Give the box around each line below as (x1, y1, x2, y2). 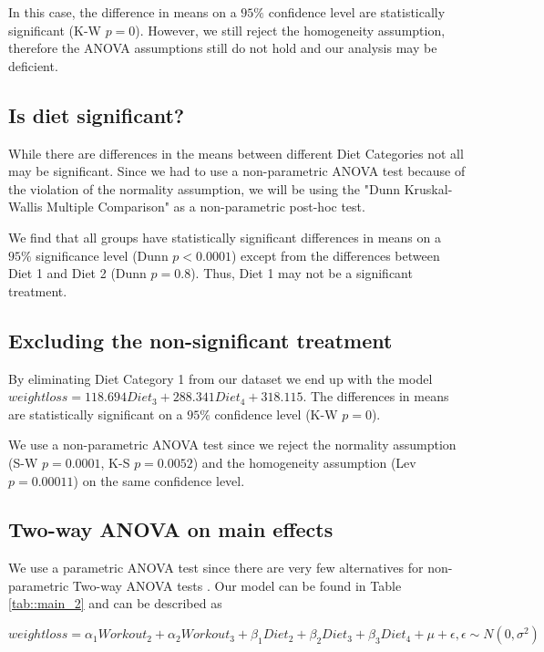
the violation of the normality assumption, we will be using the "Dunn (8, 179, 401, 198)
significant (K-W (8, 20, 101, 39)
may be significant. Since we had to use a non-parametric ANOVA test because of (8, 161, 466, 181)
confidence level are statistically (268, 3, 446, 21)
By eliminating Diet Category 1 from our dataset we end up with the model (8, 368, 433, 388)
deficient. (8, 56, 58, 75)
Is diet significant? (8, 100, 185, 129)
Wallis (8, 197, 43, 216)
